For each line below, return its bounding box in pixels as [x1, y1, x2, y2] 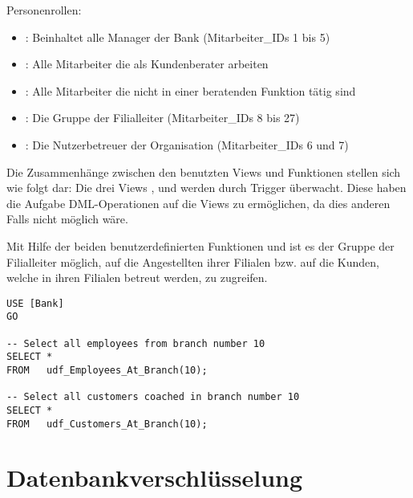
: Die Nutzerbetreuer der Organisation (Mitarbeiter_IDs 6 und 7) [25, 136, 349, 153]
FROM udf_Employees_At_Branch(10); [6, 365, 208, 376]
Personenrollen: [6, 2, 82, 18]
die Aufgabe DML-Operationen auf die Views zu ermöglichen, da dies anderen [6, 194, 391, 211]
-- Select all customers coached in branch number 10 [6, 391, 300, 403]
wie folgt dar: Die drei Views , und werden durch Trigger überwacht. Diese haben [6, 179, 407, 196]
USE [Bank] [6, 297, 64, 309]
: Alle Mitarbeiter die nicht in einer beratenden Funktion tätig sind [25, 82, 356, 99]
